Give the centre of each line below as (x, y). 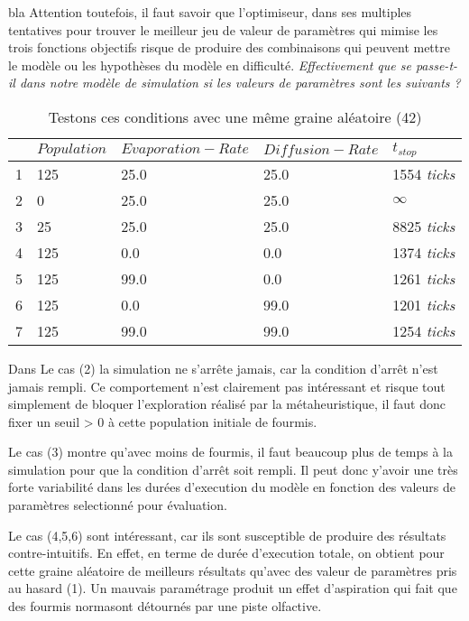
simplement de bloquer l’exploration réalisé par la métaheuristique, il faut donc (227, 404)
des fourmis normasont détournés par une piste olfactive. (165, 606)
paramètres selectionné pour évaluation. (118, 505)
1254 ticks (424, 330)
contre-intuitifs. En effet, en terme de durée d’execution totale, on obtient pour (226, 553)
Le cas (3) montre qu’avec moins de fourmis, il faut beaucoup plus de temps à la (230, 452)
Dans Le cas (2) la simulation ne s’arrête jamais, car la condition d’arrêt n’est (223, 368)
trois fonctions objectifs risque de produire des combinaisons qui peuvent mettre (229, 47)
